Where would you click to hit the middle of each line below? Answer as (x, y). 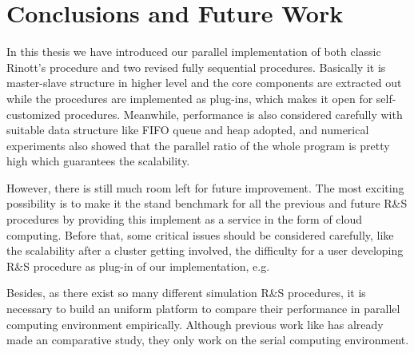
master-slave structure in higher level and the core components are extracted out (204, 83)
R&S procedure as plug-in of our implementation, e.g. (138, 266)
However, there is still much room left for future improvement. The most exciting (205, 187)
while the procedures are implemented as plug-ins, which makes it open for (190, 98)
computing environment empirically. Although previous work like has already (195, 324)
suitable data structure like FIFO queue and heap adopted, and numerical (188, 130)
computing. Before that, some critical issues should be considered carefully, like (200, 234)
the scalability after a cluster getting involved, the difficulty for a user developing (205, 250)
